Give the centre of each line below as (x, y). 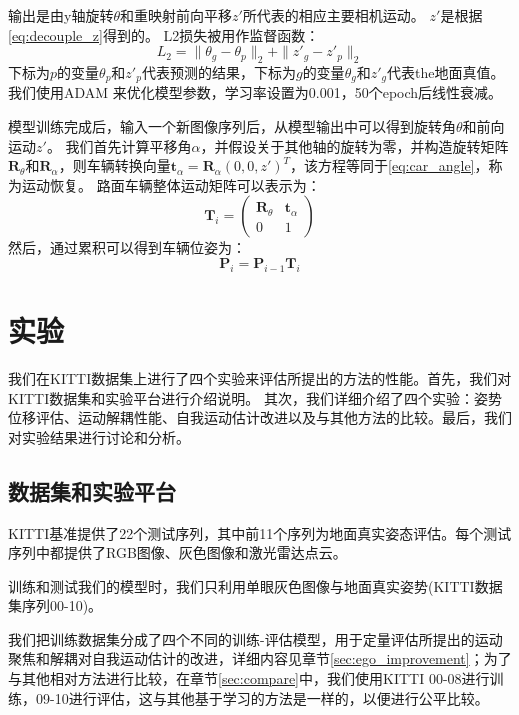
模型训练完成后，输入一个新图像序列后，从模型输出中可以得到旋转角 (232, 126)
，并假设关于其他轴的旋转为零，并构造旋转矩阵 (354, 145)
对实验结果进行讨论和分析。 (99, 436)
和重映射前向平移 (175, 15)
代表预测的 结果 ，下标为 (218, 71)
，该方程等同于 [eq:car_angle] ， (389, 165)
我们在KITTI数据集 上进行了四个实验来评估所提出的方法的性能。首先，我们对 (260, 377)
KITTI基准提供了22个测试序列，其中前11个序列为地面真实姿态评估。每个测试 (260, 532)
